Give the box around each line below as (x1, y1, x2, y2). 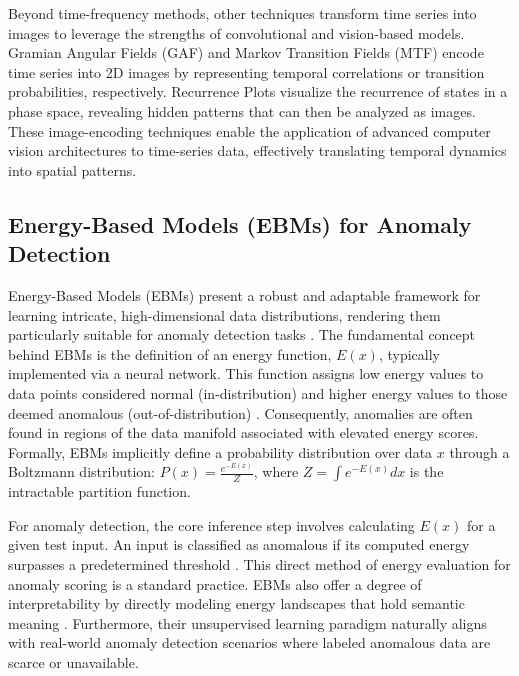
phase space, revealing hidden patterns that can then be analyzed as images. (8, 100, 476, 121)
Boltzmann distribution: (8, 461, 155, 482)
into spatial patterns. (8, 159, 137, 180)
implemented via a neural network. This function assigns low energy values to (8, 363, 484, 384)
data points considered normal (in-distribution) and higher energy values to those (8, 382, 508, 403)
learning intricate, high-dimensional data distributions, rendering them (8, 304, 441, 325)
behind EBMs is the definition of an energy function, (8, 343, 332, 364)
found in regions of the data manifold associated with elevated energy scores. (8, 422, 479, 443)
